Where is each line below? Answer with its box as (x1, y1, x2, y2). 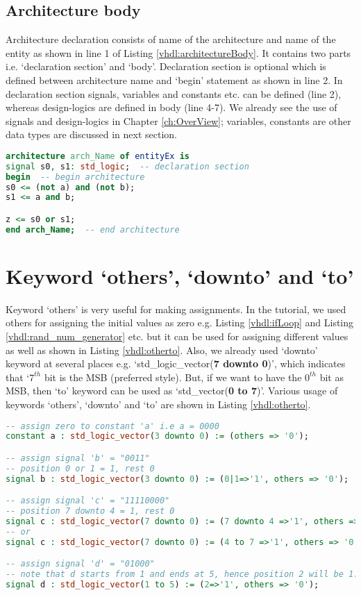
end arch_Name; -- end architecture (6, 224, 180, 235)
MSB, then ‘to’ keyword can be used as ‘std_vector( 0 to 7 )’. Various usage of (6, 383, 338, 398)
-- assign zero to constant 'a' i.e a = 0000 (6, 421, 219, 431)
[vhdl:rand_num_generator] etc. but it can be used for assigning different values (6, 329, 349, 344)
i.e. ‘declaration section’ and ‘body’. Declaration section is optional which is (6, 59, 326, 74)
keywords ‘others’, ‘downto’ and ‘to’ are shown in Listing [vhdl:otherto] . (6, 397, 311, 412)
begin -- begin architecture (6, 171, 145, 182)
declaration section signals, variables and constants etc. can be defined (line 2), (6, 86, 342, 101)
